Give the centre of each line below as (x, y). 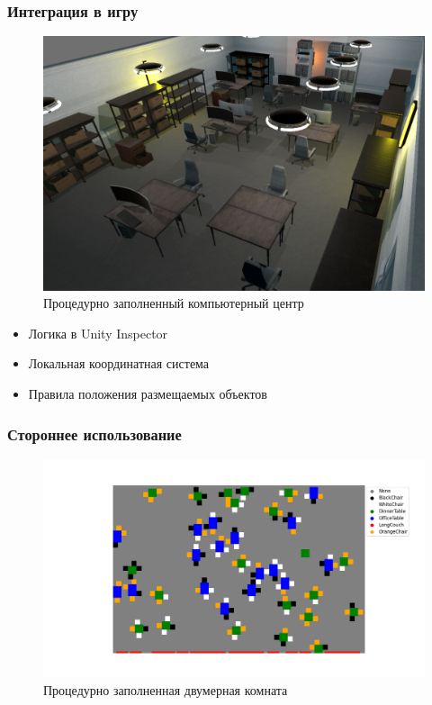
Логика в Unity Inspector (98, 333)
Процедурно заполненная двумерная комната (166, 689)
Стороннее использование (94, 434)
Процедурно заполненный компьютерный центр (174, 303)
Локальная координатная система (119, 363)
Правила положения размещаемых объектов (148, 393)
